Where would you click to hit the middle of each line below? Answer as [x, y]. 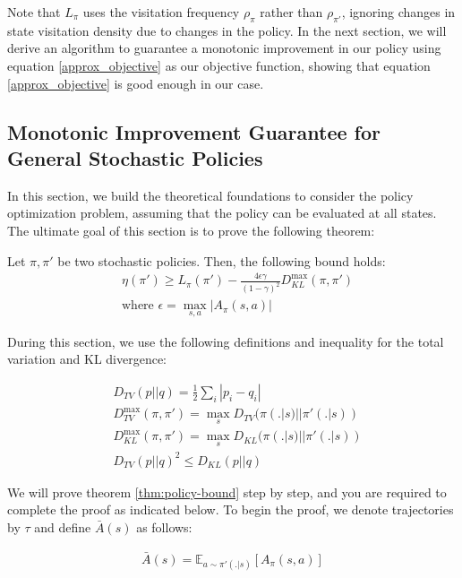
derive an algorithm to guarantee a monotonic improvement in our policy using [224, 48]
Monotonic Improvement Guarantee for [194, 131]
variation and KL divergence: [87, 359]
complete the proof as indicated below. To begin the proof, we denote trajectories [231, 509]
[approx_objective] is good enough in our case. [136, 83]
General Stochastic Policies [135, 157]
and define [63, 527]
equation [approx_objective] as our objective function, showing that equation [219, 65]
